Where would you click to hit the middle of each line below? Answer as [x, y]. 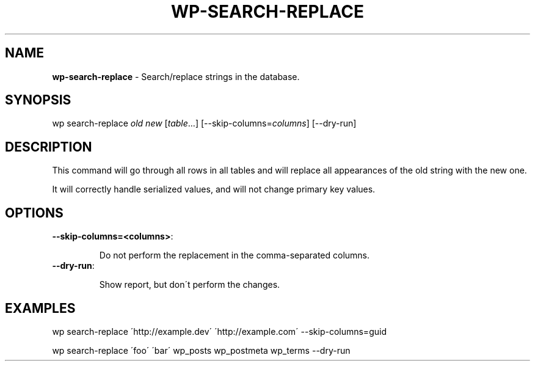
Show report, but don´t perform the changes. [190, 285]
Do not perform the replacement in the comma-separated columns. [235, 255]
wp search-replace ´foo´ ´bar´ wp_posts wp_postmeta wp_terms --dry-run [201, 350]
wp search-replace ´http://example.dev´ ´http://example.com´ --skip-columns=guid [219, 331]
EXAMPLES [40, 308]
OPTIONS [34, 213]
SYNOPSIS [38, 100]
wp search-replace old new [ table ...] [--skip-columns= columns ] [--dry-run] [204, 123]
